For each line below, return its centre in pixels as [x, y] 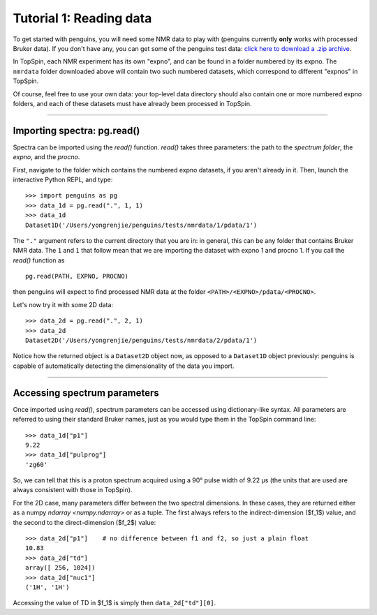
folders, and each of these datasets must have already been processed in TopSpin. [132, 103]
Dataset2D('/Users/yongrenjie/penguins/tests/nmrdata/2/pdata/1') [141, 341]
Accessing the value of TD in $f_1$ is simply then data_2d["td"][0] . [114, 603]
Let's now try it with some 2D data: [63, 304]
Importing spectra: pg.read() [76, 130]
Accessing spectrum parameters [86, 393]
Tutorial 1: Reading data [82, 18]
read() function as [39, 260]
